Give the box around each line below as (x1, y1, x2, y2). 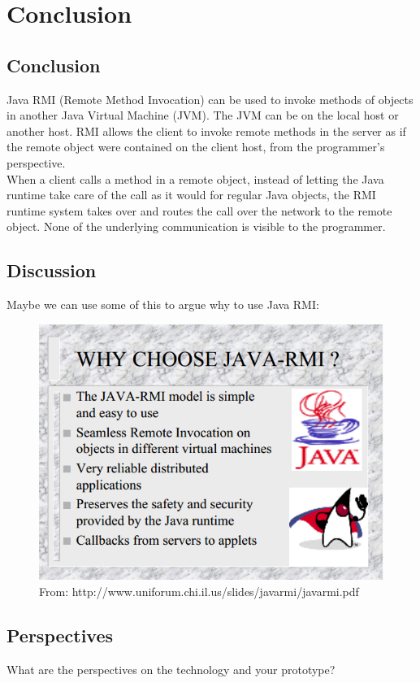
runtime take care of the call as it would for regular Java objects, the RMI (6, 186, 376, 203)
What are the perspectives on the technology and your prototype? (6, 660, 336, 677)
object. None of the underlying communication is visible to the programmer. (6, 218, 386, 235)
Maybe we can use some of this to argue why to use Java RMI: (6, 296, 319, 313)
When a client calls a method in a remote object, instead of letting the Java (6, 170, 384, 187)
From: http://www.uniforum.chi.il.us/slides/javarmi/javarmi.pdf (39, 583, 359, 599)
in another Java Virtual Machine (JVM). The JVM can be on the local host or (6, 107, 399, 124)
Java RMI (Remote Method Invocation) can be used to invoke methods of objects (6, 90, 414, 107)
